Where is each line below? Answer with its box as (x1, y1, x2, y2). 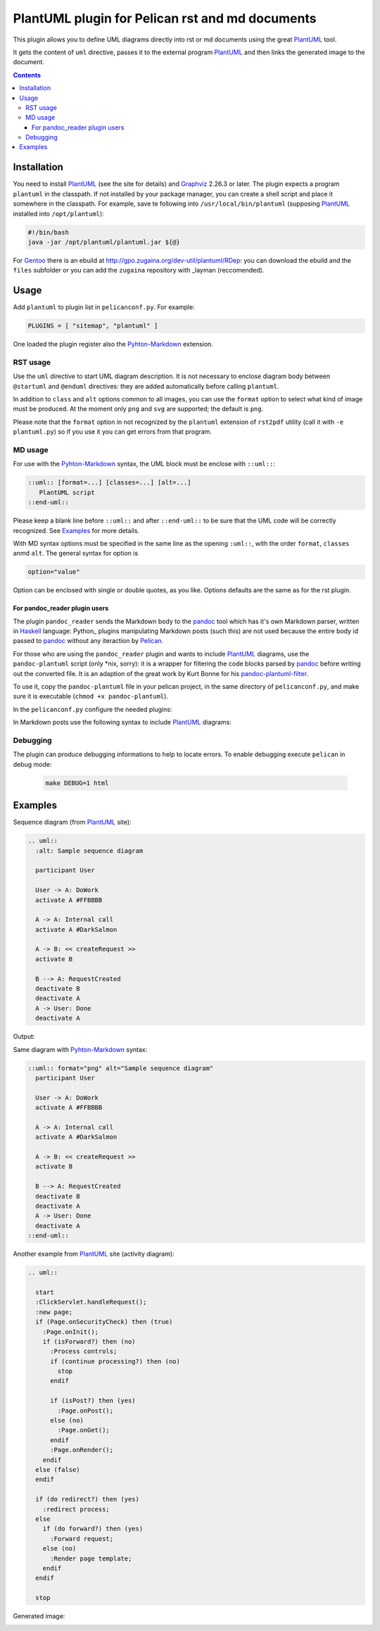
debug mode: (13, 760, 52, 768)
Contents (13, 70, 42, 79)
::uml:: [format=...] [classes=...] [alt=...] (27, 479, 191, 487)
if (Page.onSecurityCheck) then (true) (35, 1318, 173, 1326)
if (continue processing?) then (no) (50, 1357, 181, 1366)
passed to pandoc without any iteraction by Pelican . (13, 637, 164, 645)
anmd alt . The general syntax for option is (13, 549, 139, 558)
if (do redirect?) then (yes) (35, 1495, 140, 1504)
